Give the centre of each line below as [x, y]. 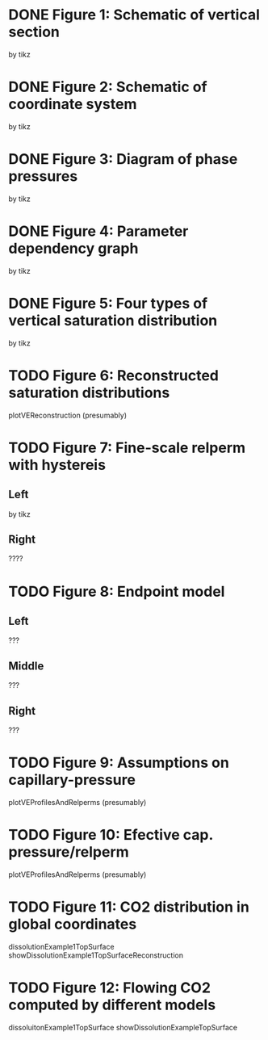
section [34, 32]
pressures [43, 176]
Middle [26, 666]
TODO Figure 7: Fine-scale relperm [127, 448]
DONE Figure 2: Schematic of [108, 87]
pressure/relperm [69, 852]
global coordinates [73, 924]
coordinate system [73, 105]
